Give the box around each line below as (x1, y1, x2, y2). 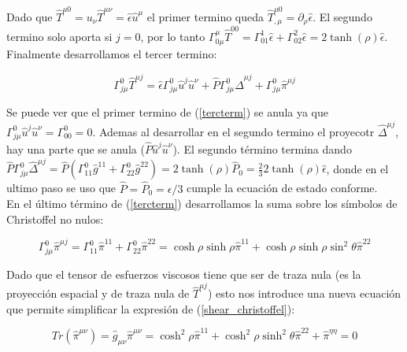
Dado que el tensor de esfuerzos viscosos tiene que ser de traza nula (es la (6, 265, 361, 282)
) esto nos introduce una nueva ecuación (207, 285, 401, 302)
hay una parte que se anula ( (6, 141, 145, 157)
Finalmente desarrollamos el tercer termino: (6, 46, 217, 62)
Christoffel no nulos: (6, 210, 104, 227)
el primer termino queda (146, 8, 265, 24)
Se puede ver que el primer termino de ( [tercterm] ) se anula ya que (6, 104, 329, 120)
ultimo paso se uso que (6, 180, 117, 196)
